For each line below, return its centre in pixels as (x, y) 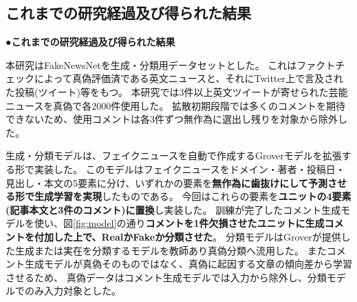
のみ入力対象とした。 (73, 291)
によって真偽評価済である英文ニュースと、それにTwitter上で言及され (189, 78)
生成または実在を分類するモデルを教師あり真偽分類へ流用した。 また (171, 250)
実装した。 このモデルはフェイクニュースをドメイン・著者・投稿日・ (190, 169)
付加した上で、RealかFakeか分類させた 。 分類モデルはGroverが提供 (187, 236)
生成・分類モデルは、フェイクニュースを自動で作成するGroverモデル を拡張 (174, 155)
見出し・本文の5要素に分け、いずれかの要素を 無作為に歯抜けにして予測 (166, 182)
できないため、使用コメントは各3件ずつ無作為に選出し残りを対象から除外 (172, 119)
